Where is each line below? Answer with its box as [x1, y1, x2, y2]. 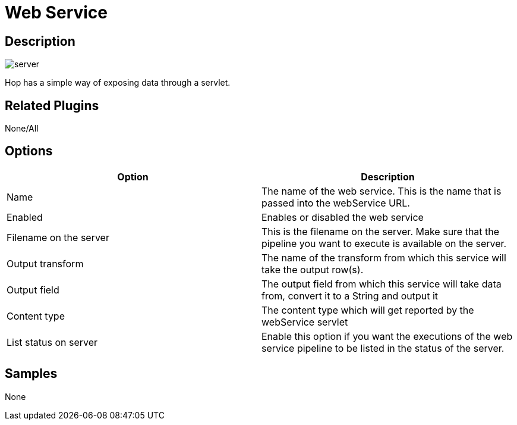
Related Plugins [5, 98, 99, 113]
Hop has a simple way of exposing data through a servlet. [5, 77, 231, 88]
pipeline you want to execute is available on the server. [261, 237, 507, 249]
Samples [5, 366, 58, 382]
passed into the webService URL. [261, 196, 410, 209]
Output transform [7, 257, 84, 270]
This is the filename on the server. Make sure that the [261, 225, 500, 237]
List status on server [7, 336, 98, 348]
